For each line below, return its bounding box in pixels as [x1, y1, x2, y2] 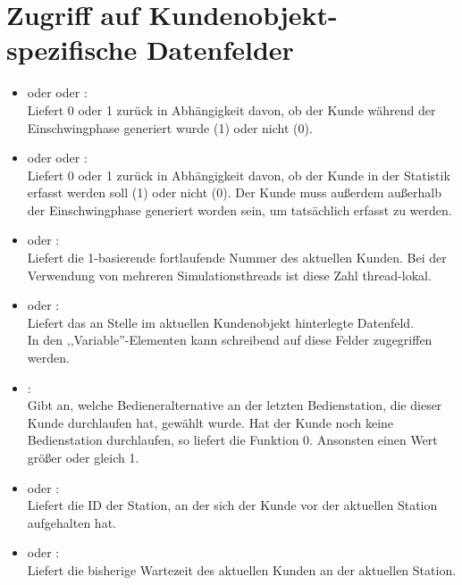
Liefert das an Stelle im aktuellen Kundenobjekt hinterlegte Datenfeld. [27, 313, 415, 331]
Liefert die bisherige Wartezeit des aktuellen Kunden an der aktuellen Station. [27, 560, 457, 579]
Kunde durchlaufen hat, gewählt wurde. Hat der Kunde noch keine [27, 413, 394, 431]
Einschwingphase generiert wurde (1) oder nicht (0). [27, 118, 313, 137]
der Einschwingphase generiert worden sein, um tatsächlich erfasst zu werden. [27, 200, 452, 219]
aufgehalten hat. [27, 513, 116, 531]
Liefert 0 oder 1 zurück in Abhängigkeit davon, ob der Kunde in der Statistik [27, 165, 450, 184]
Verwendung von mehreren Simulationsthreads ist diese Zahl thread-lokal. [27, 265, 432, 284]
